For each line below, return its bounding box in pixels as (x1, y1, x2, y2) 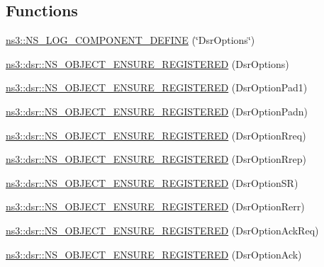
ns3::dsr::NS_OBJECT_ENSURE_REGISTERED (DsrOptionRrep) (6, 152, 307, 166)
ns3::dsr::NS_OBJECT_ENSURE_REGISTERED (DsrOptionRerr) (6, 199, 305, 214)
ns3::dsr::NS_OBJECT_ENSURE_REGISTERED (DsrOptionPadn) (6, 103, 308, 118)
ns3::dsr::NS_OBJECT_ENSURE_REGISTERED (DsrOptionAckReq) (6, 222, 319, 237)
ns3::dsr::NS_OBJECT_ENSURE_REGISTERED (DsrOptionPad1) (6, 80, 308, 95)
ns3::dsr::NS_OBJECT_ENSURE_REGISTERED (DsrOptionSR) (6, 175, 298, 190)
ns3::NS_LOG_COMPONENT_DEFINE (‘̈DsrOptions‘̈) (6, 33, 255, 47)
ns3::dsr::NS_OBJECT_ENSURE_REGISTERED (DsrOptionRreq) (6, 127, 306, 142)
